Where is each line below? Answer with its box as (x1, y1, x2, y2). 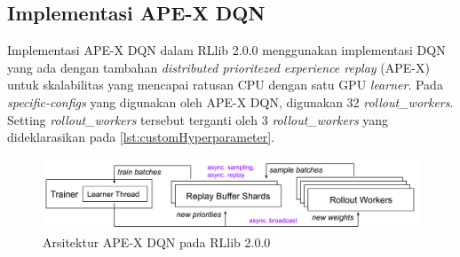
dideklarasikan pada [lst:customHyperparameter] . (7, 128, 275, 146)
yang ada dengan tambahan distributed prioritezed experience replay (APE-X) (7, 58, 430, 76)
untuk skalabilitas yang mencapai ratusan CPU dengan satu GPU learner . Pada (7, 75, 443, 94)
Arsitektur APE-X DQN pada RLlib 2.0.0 (43, 233, 271, 252)
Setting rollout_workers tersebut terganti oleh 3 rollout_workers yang (7, 110, 389, 128)
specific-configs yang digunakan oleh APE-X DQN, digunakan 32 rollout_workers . (7, 92, 454, 111)
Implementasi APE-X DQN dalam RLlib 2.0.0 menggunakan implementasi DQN (7, 41, 446, 59)
